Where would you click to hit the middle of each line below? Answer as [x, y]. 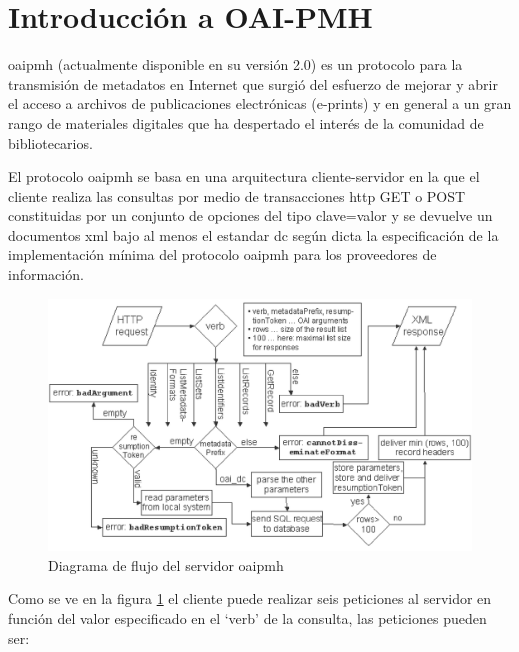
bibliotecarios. [50, 142]
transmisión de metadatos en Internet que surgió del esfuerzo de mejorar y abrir [253, 83]
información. [46, 274]
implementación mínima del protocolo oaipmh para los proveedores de [222, 254]
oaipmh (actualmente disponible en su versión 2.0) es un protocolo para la [235, 64]
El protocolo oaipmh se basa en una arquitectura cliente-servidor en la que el [244, 176]
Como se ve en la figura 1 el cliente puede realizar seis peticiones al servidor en [250, 598]
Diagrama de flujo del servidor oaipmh [166, 564]
